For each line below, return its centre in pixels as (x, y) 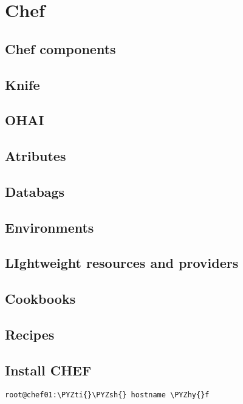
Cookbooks (40, 299)
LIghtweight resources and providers (122, 263)
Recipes (30, 334)
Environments (50, 227)
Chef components (60, 48)
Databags (35, 191)
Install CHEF (48, 370)
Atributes (36, 156)
